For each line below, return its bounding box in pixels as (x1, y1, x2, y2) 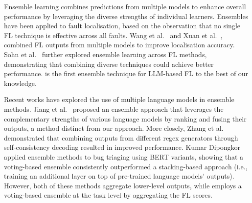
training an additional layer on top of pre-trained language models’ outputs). (4, 171, 234, 181)
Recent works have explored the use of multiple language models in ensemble (4, 94, 234, 104)
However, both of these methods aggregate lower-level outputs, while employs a (4, 180, 242, 190)
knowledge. (4, 78, 37, 88)
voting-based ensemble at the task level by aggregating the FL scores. (4, 190, 212, 200)
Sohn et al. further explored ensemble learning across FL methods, (4, 49, 207, 59)
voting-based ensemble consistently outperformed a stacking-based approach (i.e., (4, 161, 248, 171)
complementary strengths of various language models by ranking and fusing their (4, 113, 247, 123)
